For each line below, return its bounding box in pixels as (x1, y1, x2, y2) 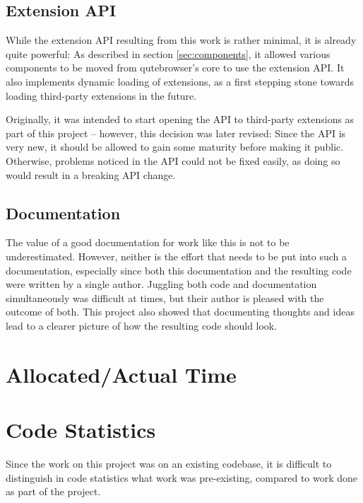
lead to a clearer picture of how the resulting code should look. (6, 318, 278, 333)
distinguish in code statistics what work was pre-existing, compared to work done (6, 470, 358, 485)
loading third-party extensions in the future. (6, 88, 197, 103)
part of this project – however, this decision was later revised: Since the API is (6, 125, 346, 140)
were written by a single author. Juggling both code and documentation (6, 277, 317, 291)
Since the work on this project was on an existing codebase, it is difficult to (6, 456, 332, 470)
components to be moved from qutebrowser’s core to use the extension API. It (6, 60, 345, 75)
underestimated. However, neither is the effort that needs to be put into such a (6, 248, 347, 263)
